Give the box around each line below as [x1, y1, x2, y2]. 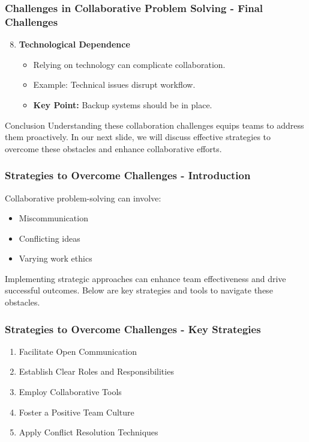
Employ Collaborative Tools [19, 385, 122, 398]
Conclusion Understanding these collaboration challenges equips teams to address [5, 118, 304, 131]
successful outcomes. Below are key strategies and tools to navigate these [5, 284, 273, 296]
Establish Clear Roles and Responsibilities [19, 365, 174, 378]
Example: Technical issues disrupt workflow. [33, 78, 196, 91]
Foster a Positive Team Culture [19, 405, 134, 418]
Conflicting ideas [19, 232, 80, 244]
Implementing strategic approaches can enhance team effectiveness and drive [5, 272, 286, 284]
